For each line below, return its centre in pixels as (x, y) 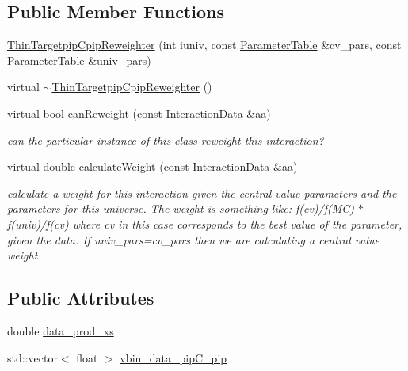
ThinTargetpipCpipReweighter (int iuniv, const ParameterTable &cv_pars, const (204, 45)
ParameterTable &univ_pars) (79, 60)
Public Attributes (81, 298)
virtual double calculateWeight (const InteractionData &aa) (153, 167)
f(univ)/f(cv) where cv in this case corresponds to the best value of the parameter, (205, 223)
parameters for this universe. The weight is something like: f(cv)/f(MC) (181, 208)
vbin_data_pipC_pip (173, 357)
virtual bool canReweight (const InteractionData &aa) (139, 113)
